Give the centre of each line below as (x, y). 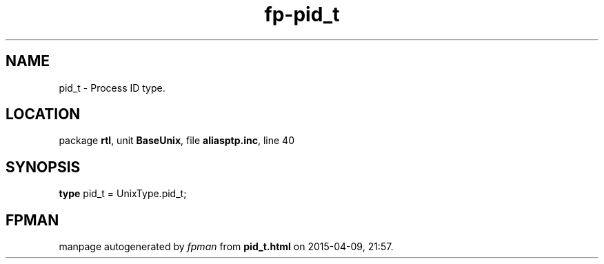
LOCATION (43, 114)
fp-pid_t (302, 14)
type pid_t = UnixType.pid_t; (123, 194)
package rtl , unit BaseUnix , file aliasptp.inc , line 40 (177, 141)
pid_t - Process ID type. (112, 88)
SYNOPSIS (43, 167)
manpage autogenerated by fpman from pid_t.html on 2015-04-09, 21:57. (226, 247)
